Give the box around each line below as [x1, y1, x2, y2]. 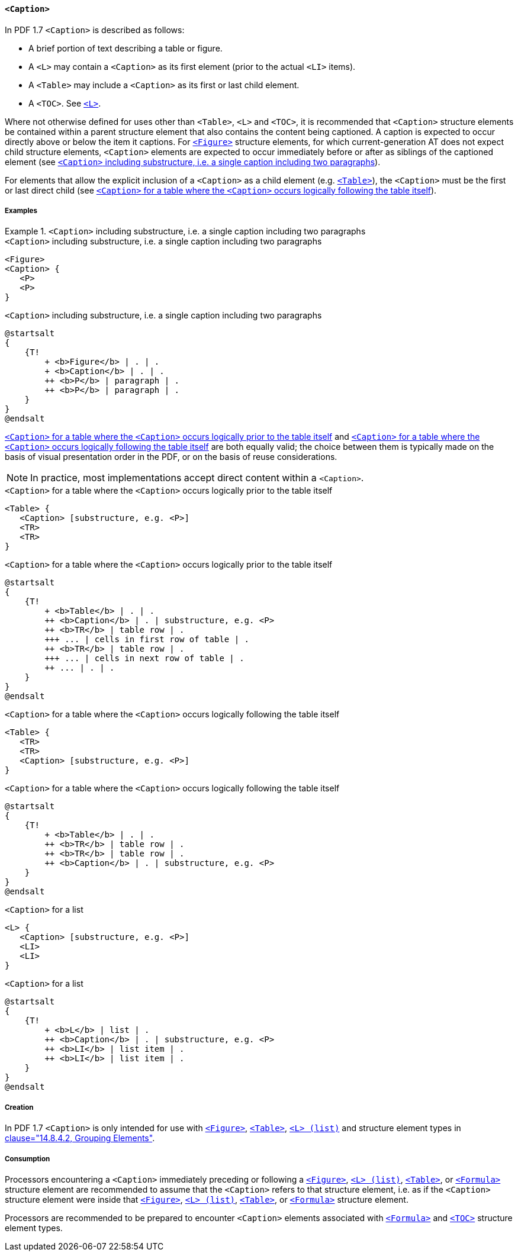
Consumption [5, 1154, 50, 1163]
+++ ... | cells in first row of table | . [44, 635, 250, 645]
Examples [5, 207, 37, 215]
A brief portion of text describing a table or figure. [28, 43, 223, 53]
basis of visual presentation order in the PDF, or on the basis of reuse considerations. [5, 452, 337, 462]
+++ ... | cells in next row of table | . [44, 653, 244, 664]
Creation [5, 1103, 34, 1112]
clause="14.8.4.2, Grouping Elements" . [5, 1133, 155, 1144]
